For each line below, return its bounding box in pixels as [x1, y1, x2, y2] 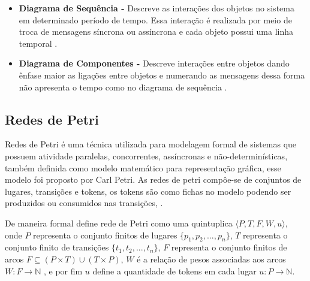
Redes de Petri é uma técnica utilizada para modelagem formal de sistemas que [5, 138, 297, 150]
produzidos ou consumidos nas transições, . [5, 197, 163, 209]
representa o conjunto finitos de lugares [33, 228, 177, 241]
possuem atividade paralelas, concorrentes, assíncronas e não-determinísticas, [5, 149, 288, 162]
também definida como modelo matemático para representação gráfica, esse [5, 161, 281, 174]
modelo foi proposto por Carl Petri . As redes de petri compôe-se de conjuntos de [5, 173, 302, 186]
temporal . [19, 37, 58, 49]
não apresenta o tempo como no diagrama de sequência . [19, 80, 227, 93]
